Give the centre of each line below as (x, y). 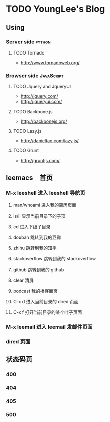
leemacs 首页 (29, 177)
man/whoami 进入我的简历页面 (45, 205)
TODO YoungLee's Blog (56, 9)
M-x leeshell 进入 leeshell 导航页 (46, 193)
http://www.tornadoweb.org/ (50, 62)
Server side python (28, 42)
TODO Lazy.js (27, 131)
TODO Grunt (26, 151)
